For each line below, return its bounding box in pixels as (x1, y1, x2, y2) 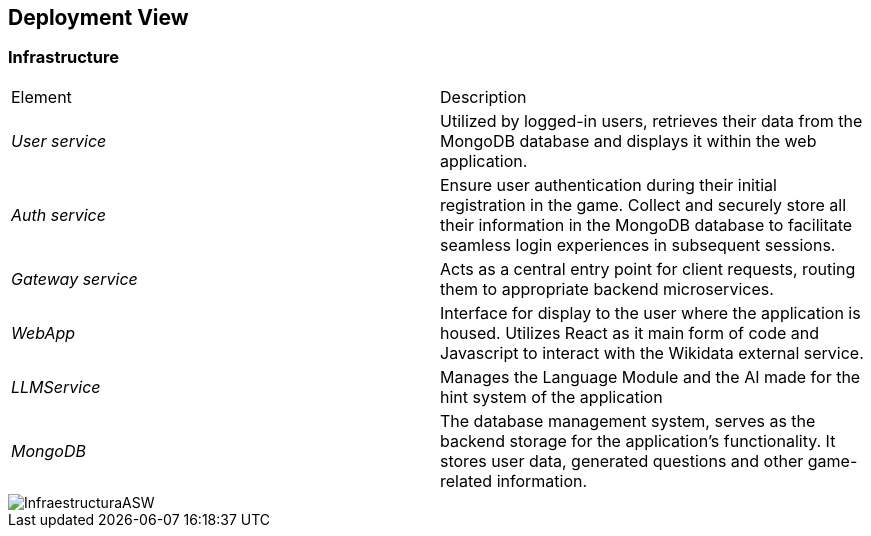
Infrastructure (8, 47, 120, 68)
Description (440, 86, 527, 107)
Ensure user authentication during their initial (440, 174, 777, 195)
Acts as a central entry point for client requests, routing (440, 258, 856, 279)
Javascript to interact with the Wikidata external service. (440, 342, 864, 363)
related (440, 470, 493, 491)
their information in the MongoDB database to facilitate (440, 214, 853, 235)
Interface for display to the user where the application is (440, 302, 861, 323)
